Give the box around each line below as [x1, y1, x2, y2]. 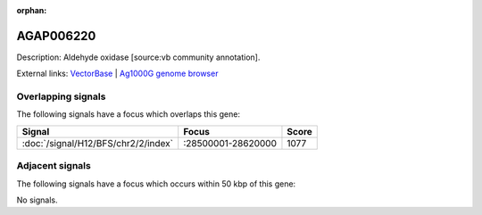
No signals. [16, 194, 58, 205]
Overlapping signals [16, 90, 106, 103]
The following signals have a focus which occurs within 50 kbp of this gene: [16, 178, 296, 189]
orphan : [16, 5, 47, 15]
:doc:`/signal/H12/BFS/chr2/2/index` [21, 136, 174, 149]
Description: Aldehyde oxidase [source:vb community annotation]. [16, 52, 261, 62]
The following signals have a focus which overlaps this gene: [16, 109, 241, 120]
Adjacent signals [16, 160, 91, 172]
